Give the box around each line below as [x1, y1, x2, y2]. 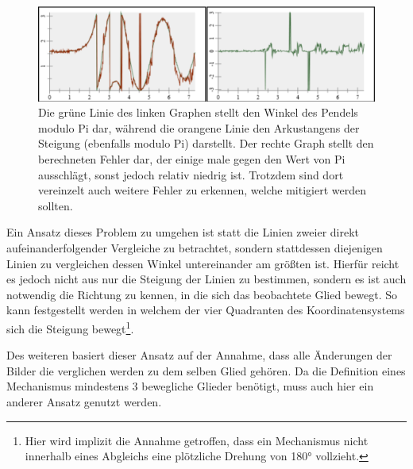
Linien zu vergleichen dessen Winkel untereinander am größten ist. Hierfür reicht [6, 255, 399, 271]
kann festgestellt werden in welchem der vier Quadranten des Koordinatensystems [6, 302, 405, 318]
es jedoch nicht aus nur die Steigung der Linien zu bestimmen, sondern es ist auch [6, 271, 407, 287]
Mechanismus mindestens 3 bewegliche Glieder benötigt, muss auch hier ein [6, 378, 374, 394]
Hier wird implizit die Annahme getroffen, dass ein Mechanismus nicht [25, 432, 369, 448]
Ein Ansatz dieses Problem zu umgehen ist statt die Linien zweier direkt [6, 224, 359, 240]
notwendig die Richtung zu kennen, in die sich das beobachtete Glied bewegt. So [6, 286, 397, 302]
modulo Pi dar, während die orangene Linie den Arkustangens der [38, 119, 360, 136]
